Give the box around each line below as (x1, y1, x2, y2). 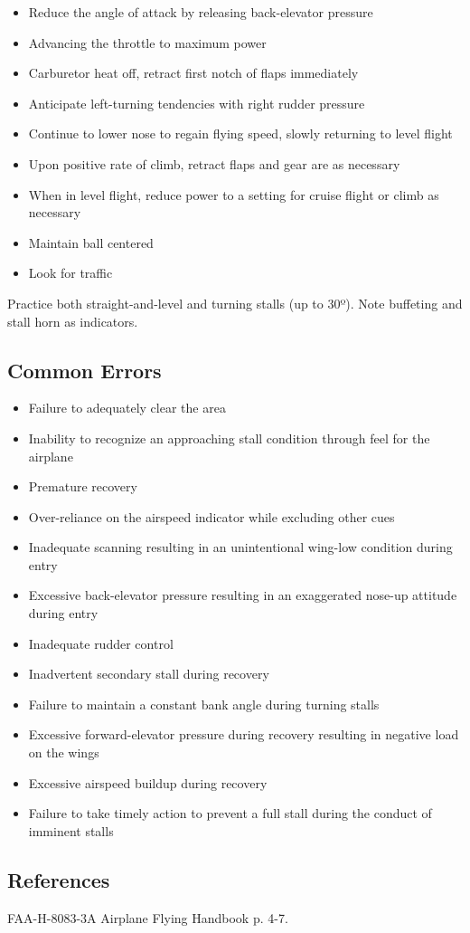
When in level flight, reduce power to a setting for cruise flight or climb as (28, 185, 439, 204)
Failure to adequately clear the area (28, 398, 226, 417)
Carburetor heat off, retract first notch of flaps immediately (28, 63, 359, 82)
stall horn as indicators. (7, 311, 138, 330)
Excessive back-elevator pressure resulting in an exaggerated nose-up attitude (28, 586, 457, 605)
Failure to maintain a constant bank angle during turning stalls (28, 694, 380, 713)
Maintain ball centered (28, 233, 154, 252)
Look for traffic (28, 263, 113, 282)
